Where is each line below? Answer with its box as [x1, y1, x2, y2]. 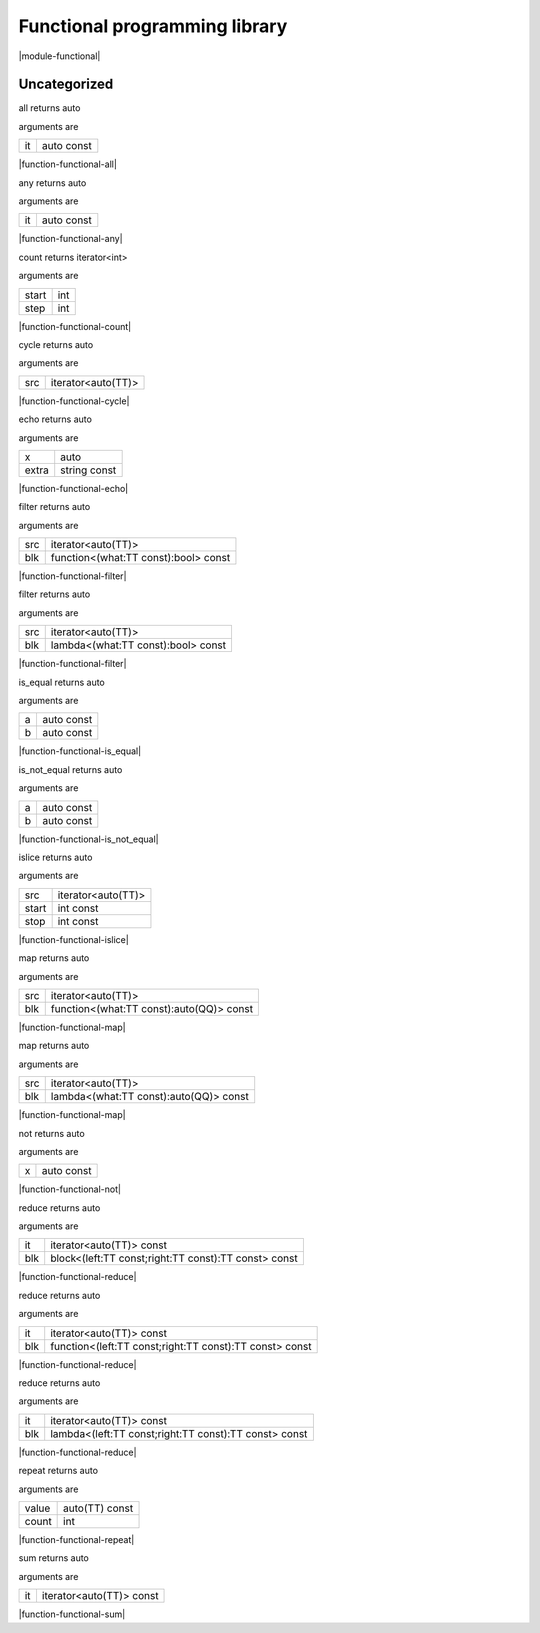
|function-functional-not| [18, 1183, 122, 1195]
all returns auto [18, 102, 81, 114]
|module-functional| [18, 50, 101, 62]
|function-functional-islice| [18, 933, 129, 945]
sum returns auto [18, 1552, 89, 1564]
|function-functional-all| [18, 158, 117, 170]
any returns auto [18, 176, 87, 189]
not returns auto [18, 1127, 85, 1139]
